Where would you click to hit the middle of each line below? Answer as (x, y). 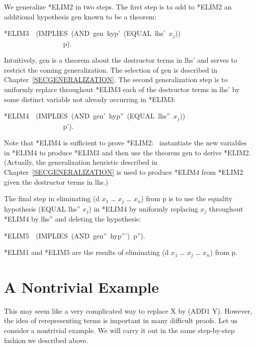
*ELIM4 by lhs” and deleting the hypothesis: (73, 219)
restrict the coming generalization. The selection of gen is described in (111, 69)
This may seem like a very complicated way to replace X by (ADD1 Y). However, (128, 310)
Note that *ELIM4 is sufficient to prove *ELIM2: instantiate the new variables (126, 143)
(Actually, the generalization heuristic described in (81, 162)
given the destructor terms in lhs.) (56, 181)
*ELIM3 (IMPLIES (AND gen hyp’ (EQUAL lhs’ (85, 33)
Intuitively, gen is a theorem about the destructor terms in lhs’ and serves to (121, 60)
